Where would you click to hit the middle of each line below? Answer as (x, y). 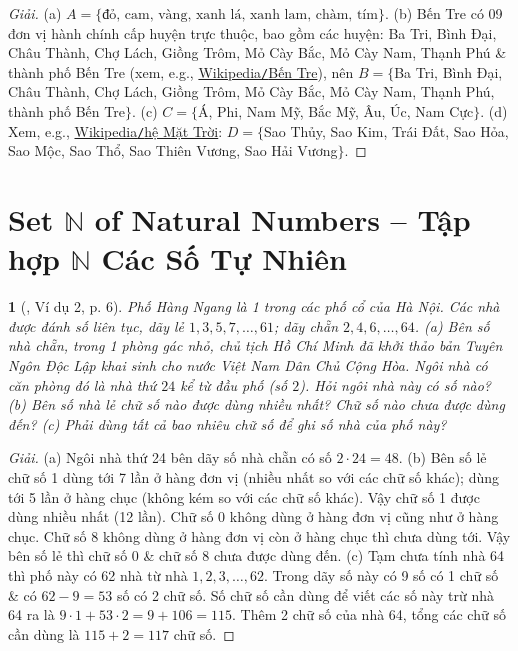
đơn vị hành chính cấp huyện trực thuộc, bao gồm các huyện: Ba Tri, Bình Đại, (252, 32)
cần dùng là (44, 633)
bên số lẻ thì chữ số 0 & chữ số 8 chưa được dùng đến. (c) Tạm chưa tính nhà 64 (256, 555)
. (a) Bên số (452, 325)
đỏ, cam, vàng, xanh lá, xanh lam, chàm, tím (240, 15)
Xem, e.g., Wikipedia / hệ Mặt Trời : (115, 130)
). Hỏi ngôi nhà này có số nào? (395, 384)
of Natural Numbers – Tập (282, 219)
